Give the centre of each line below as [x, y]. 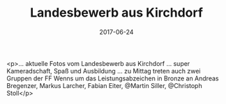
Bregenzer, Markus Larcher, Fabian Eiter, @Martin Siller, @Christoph [105, 85]
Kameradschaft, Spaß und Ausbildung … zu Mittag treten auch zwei [104, 71]
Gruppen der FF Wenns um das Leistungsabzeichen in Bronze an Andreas [113, 78]
